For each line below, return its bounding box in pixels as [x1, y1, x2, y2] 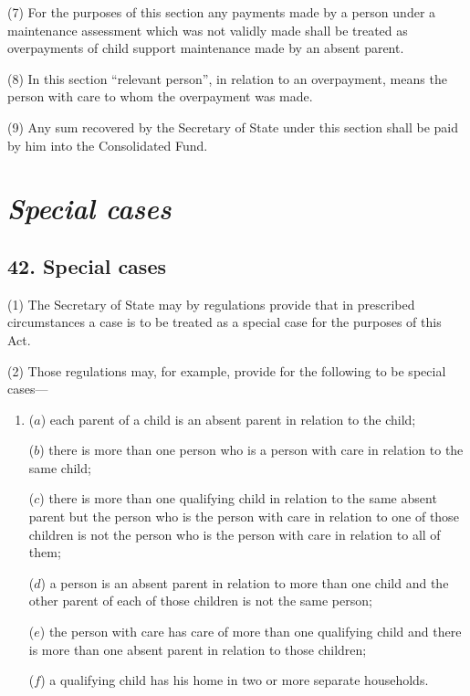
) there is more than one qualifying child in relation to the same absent [39, 489, 437, 508]
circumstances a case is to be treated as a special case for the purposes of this [7, 312, 442, 332]
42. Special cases [7, 251, 166, 279]
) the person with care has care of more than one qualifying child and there [39, 622, 462, 641]
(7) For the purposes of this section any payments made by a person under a [7, 3, 436, 21]
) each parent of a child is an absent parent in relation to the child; [40, 409, 416, 428]
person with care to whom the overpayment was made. [7, 87, 313, 106]
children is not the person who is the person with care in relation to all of [28, 524, 441, 543]
